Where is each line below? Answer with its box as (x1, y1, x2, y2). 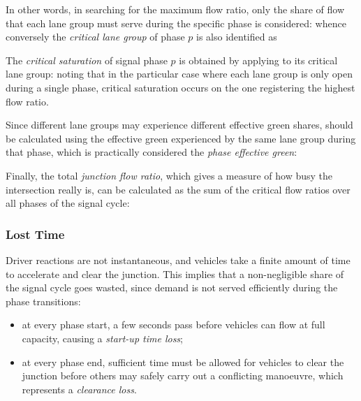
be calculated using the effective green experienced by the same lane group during (6, 131, 356, 145)
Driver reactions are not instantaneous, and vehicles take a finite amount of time (6, 252, 351, 267)
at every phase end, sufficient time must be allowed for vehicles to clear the (22, 354, 344, 369)
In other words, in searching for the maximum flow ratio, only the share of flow (6, 2, 345, 16)
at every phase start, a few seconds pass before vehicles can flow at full (22, 317, 325, 332)
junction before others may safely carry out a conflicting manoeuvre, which (22, 368, 344, 383)
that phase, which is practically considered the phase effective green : (6, 145, 297, 159)
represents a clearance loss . (22, 381, 137, 396)
